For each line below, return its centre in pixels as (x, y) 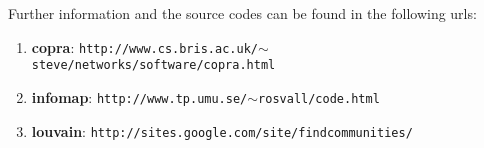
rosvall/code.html (319, 98)
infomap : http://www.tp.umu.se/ (139, 96)
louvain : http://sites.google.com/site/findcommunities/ (222, 130)
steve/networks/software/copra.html (153, 65)
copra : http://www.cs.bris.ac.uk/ (144, 46)
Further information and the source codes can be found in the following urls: (242, 13)
